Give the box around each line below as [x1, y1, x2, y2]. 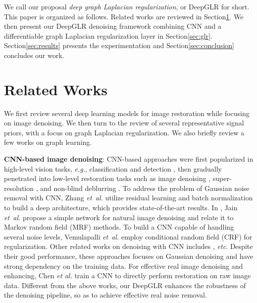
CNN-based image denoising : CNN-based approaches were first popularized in [4, 154, 254, 164]
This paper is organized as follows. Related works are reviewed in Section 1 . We [4, 11, 244, 21]
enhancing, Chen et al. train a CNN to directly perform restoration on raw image [4, 270, 251, 281]
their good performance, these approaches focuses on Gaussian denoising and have [4, 251, 254, 261]
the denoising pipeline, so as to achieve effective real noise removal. [4, 290, 207, 300]
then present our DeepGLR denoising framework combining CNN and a [4, 21, 221, 31]
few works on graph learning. [4, 137, 92, 147]
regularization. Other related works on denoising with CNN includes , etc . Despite [4, 241, 253, 251]
